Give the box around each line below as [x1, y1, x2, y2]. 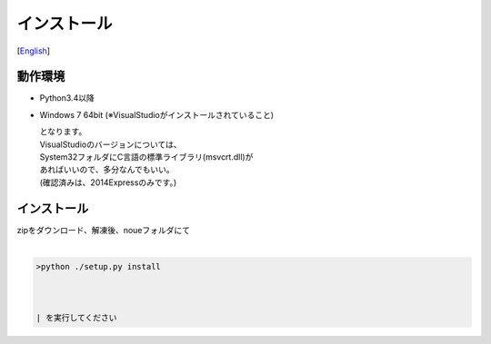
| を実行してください [35, 312, 117, 322]
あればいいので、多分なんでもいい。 [39, 164, 175, 175]
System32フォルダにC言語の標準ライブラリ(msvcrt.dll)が [39, 152, 254, 162]
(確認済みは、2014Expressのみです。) [39, 177, 177, 188]
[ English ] [16, 45, 50, 56]
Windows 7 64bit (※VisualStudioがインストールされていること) [39, 109, 275, 120]
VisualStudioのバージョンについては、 [39, 139, 182, 150]
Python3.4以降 [39, 93, 95, 103]
